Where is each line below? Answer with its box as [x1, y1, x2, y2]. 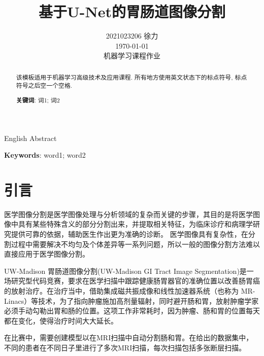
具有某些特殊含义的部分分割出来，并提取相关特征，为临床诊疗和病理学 [18, 219, 253, 229]
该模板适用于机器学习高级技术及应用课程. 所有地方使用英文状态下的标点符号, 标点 [16, 73, 247, 81]
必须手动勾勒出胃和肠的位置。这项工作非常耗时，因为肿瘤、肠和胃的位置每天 [4, 305, 260, 316]
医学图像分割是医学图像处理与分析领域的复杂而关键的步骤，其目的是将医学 [4, 208, 253, 219]
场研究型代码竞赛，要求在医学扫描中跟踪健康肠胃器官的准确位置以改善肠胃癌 [4, 275, 260, 286]
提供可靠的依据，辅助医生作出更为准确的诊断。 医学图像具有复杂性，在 [11, 229, 248, 239]
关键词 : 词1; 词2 [16, 95, 60, 104]
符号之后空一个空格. [16, 81, 73, 90]
